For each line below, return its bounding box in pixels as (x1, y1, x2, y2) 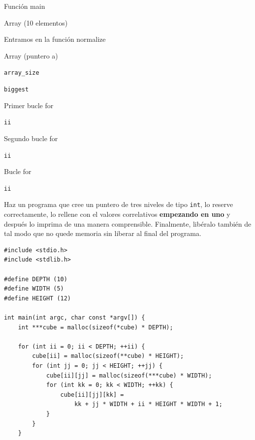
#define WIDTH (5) (4, 285, 64, 293)
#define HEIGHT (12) (4, 294, 71, 302)
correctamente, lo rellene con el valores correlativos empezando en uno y (4, 209, 230, 219)
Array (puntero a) (4, 50, 58, 60)
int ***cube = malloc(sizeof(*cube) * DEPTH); (18, 323, 173, 331)
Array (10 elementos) (4, 17, 68, 28)
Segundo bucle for (4, 133, 58, 143)
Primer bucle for (4, 100, 54, 110)
